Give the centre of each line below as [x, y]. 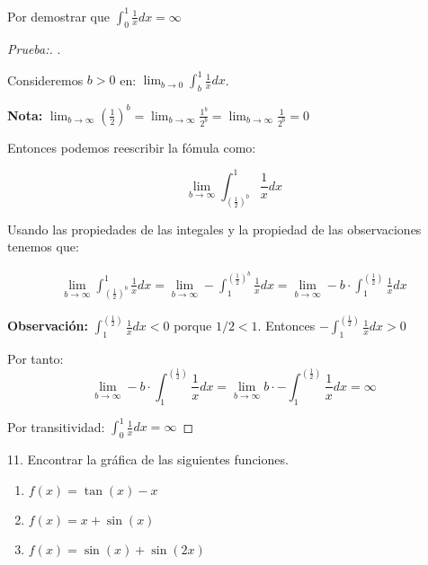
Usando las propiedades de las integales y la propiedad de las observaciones [214, 229]
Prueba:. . [34, 49]
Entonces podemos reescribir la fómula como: [132, 147]
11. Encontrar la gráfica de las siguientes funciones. [148, 459]
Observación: [48, 326]
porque [193, 326]
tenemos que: [43, 247]
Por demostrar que [58, 16]
